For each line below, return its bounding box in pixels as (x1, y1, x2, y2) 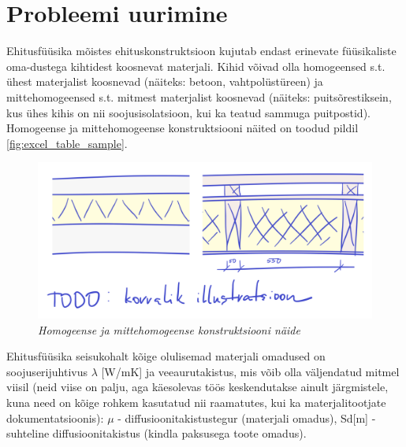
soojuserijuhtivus (6, 363, 88, 379)
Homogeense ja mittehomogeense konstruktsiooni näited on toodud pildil (6, 120, 359, 136)
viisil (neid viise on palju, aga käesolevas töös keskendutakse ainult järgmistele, (6, 379, 389, 395)
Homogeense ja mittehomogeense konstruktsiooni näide (38, 321, 300, 338)
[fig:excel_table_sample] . (6, 135, 128, 151)
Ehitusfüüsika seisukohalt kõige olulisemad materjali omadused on (6, 348, 326, 364)
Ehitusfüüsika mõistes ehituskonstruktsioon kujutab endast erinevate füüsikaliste (6, 42, 397, 59)
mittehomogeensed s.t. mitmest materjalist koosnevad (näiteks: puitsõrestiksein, (6, 88, 392, 105)
